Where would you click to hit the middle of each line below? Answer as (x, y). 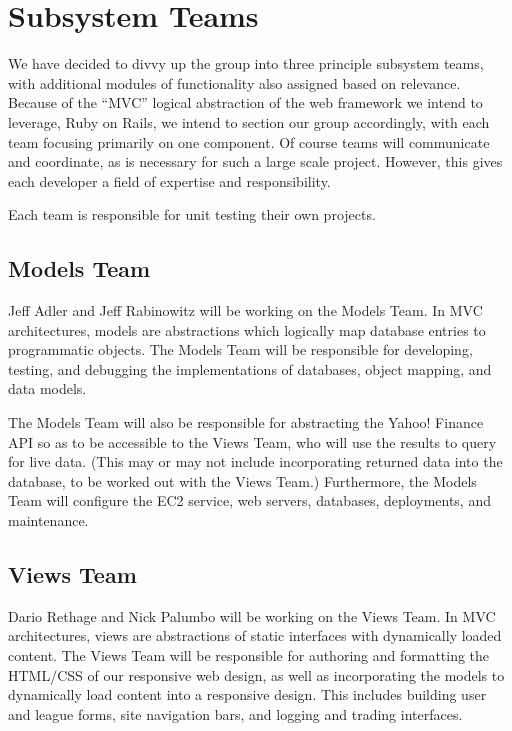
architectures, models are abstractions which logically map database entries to (247, 329)
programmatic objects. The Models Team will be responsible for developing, (240, 349)
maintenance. (48, 520)
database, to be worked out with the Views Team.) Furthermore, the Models (242, 480)
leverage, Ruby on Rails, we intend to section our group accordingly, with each (249, 121)
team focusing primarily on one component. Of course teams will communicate (249, 141)
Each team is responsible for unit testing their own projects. (192, 214)
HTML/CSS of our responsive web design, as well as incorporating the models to (256, 674)
